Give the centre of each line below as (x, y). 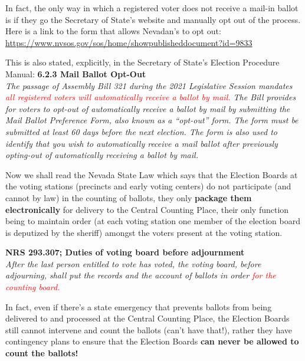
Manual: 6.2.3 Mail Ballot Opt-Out (76, 73)
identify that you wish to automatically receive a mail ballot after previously (142, 143)
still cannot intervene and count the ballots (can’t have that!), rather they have (149, 329)
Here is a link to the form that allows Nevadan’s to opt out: (113, 31)
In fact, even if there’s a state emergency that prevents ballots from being (139, 306)
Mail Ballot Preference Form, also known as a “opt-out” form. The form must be (152, 120)
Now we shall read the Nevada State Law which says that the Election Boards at (152, 174)
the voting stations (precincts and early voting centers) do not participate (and (148, 186)
